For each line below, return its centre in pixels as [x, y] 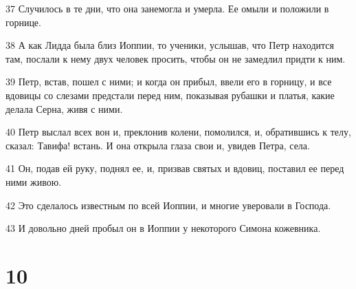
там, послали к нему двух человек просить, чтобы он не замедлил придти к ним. [176, 58]
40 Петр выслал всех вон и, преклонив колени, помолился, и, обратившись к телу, [178, 132]
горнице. [23, 22]
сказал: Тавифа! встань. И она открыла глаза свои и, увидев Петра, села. [158, 145]
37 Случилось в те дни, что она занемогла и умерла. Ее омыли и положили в [167, 8]
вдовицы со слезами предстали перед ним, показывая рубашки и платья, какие [170, 95]
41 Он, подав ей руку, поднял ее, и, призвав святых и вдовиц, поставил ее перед [175, 168]
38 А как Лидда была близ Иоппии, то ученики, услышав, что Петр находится [170, 45]
